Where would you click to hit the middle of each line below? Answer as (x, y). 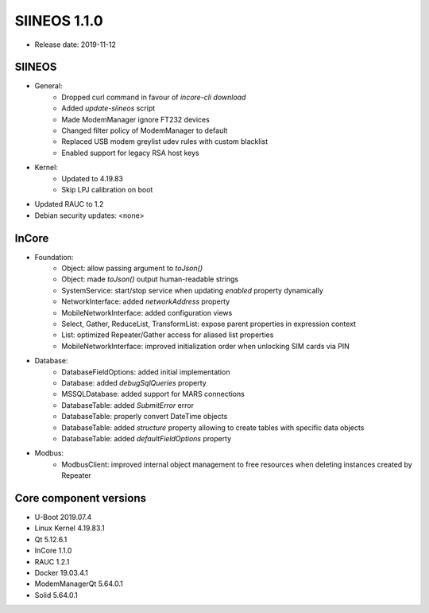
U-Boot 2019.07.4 (63, 517)
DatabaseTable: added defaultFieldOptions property (147, 438)
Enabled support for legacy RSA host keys (130, 153)
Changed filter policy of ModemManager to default (145, 130)
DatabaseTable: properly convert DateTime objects (145, 417)
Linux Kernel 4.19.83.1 (70, 528)
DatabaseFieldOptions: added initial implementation (146, 372)
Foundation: (54, 257)
